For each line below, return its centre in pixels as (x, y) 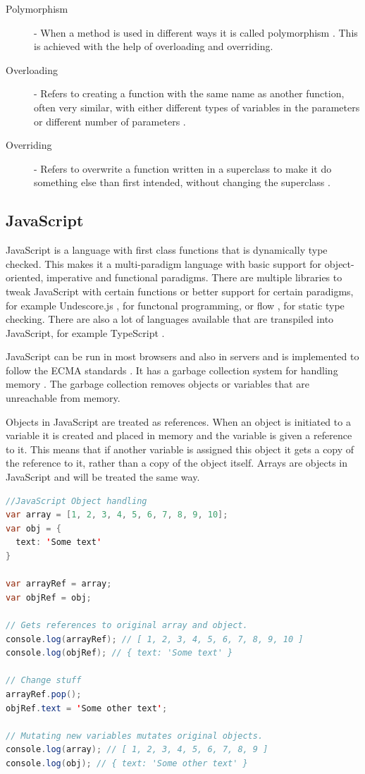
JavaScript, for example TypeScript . (85, 332)
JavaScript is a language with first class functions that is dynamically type (167, 250)
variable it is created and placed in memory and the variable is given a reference (179, 435)
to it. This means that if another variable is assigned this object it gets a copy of (180, 449)
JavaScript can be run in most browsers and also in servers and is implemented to (182, 356)
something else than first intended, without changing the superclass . (182, 182)
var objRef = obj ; (49, 597)
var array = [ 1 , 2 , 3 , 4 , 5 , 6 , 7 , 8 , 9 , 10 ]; (117, 515)
